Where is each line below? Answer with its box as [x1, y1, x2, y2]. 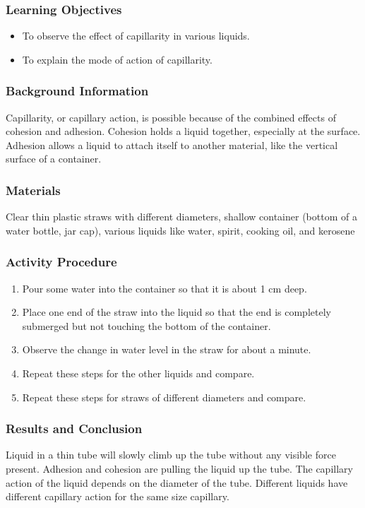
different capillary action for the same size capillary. [6, 489, 229, 504]
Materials [6, 181, 61, 199]
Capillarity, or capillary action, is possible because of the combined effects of [6, 110, 336, 124]
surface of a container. [6, 151, 102, 166]
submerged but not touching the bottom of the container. [22, 318, 271, 333]
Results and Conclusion [6, 420, 143, 437]
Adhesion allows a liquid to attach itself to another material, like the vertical [6, 137, 338, 152]
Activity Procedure [6, 253, 117, 271]
